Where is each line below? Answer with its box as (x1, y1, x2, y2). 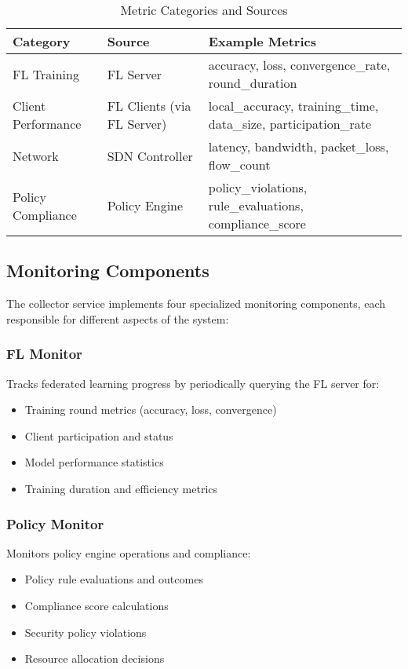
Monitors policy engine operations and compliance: (6, 544, 251, 561)
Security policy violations (24, 623, 147, 640)
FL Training (13, 64, 79, 83)
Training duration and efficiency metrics (24, 480, 218, 496)
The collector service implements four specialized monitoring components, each (6, 295, 386, 312)
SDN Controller (107, 146, 193, 165)
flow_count (208, 155, 271, 174)
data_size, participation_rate (208, 115, 372, 133)
